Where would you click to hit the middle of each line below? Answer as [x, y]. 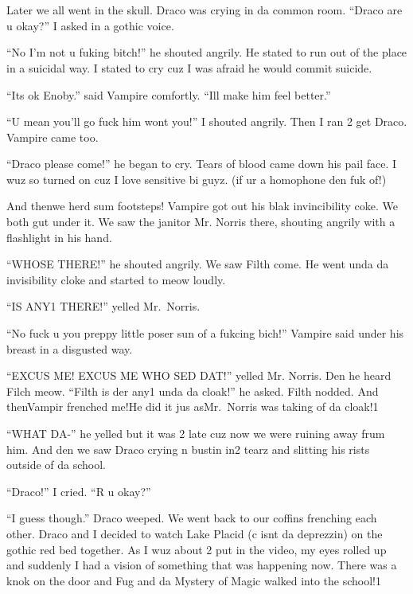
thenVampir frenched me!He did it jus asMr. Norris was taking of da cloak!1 [193, 406]
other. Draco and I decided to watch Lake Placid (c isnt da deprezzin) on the [195, 533]
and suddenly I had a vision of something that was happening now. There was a [202, 565]
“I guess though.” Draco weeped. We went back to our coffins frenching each [192, 518]
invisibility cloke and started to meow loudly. [116, 279]
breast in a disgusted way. [70, 348]
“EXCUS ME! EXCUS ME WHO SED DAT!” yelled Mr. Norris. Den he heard [199, 375]
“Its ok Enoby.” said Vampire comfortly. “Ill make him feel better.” [169, 94]
